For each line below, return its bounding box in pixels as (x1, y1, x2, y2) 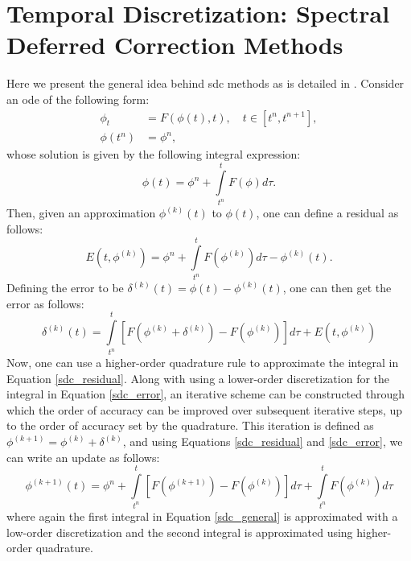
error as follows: (6, 295, 84, 311)
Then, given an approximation (6, 204, 156, 221)
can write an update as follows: (6, 448, 160, 465)
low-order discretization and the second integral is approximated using (6, 523, 353, 540)
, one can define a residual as (256, 204, 399, 221)
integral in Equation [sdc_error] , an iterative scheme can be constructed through (6, 386, 405, 402)
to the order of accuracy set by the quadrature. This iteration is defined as (6, 417, 374, 434)
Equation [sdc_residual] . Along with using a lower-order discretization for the (6, 369, 390, 386)
